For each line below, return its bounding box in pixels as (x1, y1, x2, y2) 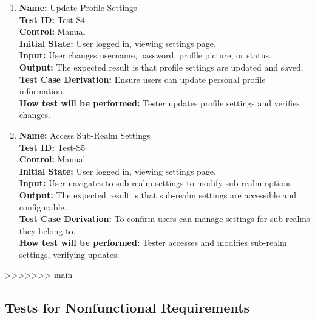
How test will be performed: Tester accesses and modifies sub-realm (19, 236, 287, 249)
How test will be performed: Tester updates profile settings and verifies (19, 96, 300, 109)
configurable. (19, 200, 67, 213)
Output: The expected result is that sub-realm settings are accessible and (19, 188, 297, 201)
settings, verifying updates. (19, 248, 120, 260)
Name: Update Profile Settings (19, 1, 137, 13)
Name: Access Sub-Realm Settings (19, 128, 151, 141)
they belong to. (19, 224, 76, 237)
